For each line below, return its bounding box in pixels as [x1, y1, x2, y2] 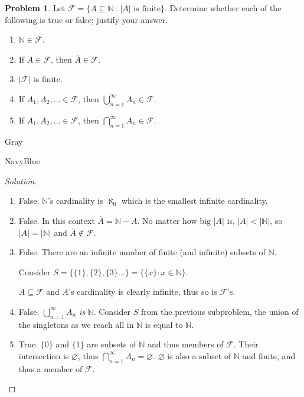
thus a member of [18, 362, 83, 375]
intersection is [18, 349, 69, 362]
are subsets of [87, 338, 136, 350]
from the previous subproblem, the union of [140, 305, 299, 317]
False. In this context [18, 214, 95, 226]
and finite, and [242, 349, 296, 362]
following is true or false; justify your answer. [5, 13, 168, 25]
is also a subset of [167, 349, 231, 362]
